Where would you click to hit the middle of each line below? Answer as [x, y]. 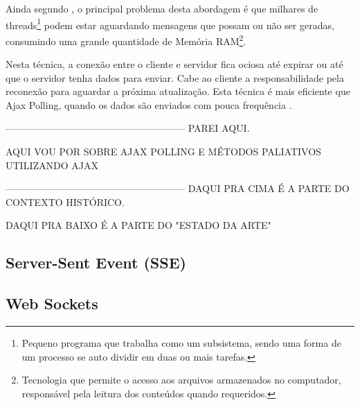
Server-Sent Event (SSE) [96, 262]
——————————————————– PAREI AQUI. [128, 128]
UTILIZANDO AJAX [52, 165]
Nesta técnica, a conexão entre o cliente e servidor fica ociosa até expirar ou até [174, 64]
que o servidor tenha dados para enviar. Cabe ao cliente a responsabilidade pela [175, 77]
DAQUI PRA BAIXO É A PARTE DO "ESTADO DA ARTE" [138, 225]
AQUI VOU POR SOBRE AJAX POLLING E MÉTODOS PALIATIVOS [163, 152]
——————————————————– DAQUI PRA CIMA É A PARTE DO [178, 188]
